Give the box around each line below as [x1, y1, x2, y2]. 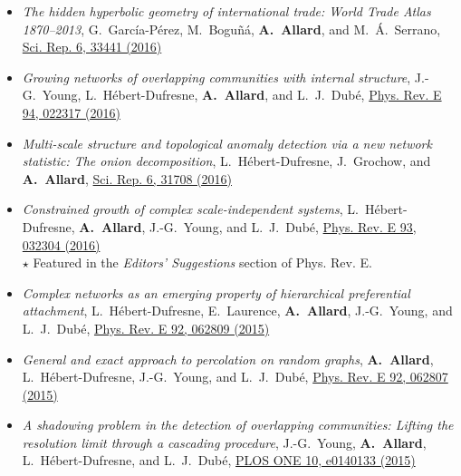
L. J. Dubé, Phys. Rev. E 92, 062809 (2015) [22, 318, 270, 337]
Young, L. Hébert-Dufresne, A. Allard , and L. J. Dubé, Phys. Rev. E [42, 85, 442, 104]
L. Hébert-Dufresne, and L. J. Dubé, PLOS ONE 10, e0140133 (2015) [22, 451, 416, 470]
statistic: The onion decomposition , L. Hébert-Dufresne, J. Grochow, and [22, 151, 431, 170]
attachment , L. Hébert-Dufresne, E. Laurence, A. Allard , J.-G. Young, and [22, 301, 453, 320]
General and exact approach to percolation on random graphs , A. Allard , [22, 349, 434, 368]
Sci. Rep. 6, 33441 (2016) [22, 37, 162, 56]
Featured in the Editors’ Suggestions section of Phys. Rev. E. [33, 253, 372, 272]
